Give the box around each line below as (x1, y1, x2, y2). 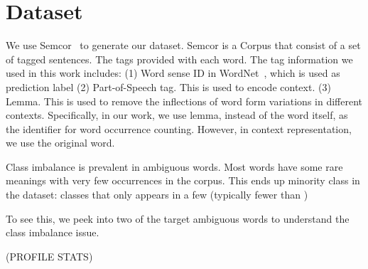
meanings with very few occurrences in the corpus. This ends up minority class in (6, 173, 360, 188)
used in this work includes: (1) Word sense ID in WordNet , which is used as (6, 65, 340, 80)
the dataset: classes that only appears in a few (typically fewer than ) (6, 187, 308, 202)
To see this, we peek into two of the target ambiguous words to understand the (6, 211, 350, 226)
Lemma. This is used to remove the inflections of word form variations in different (6, 93, 363, 108)
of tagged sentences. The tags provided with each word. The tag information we (6, 51, 353, 66)
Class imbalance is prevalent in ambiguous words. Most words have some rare (6, 159, 343, 174)
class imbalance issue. (6, 225, 99, 240)
